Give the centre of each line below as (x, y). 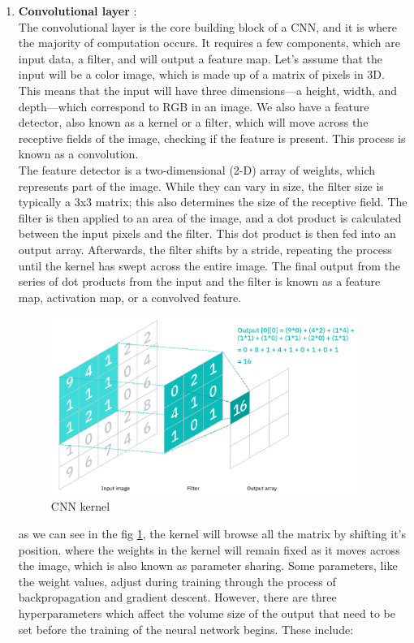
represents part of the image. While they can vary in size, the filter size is (201, 186)
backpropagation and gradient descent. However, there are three (177, 597)
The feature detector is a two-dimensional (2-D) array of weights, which (197, 169)
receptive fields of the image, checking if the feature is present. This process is (212, 138)
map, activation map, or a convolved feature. (130, 297)
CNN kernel (80, 506)
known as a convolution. (78, 154)
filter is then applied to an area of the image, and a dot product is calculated (210, 217)
